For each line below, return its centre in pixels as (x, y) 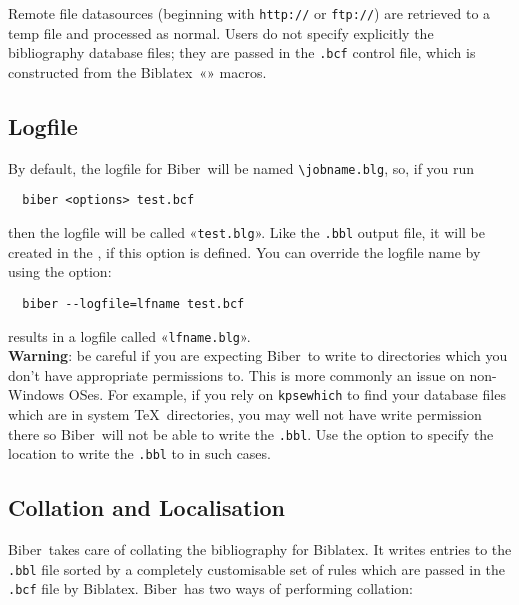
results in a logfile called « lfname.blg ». (129, 335)
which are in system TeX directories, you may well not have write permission (245, 414)
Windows (36, 394)
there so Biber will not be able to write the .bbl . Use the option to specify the (251, 433)
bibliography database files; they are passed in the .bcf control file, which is (242, 52)
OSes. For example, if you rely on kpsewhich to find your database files (287, 394)
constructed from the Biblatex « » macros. (137, 71)
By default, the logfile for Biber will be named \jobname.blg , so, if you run (241, 167)
